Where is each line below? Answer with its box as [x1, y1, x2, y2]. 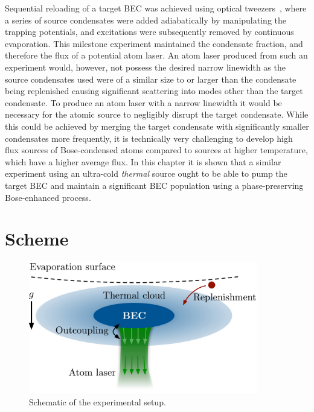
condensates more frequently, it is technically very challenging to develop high [5, 132, 293, 144]
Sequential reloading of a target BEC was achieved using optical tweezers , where [5, 2, 307, 14]
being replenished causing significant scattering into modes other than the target [5, 84, 303, 97]
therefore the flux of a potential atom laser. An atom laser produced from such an [5, 49, 308, 62]
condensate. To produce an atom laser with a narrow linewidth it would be [5, 96, 282, 109]
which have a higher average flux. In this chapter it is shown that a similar [5, 155, 281, 168]
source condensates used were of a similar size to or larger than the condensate [5, 72, 296, 85]
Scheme [5, 226, 69, 251]
